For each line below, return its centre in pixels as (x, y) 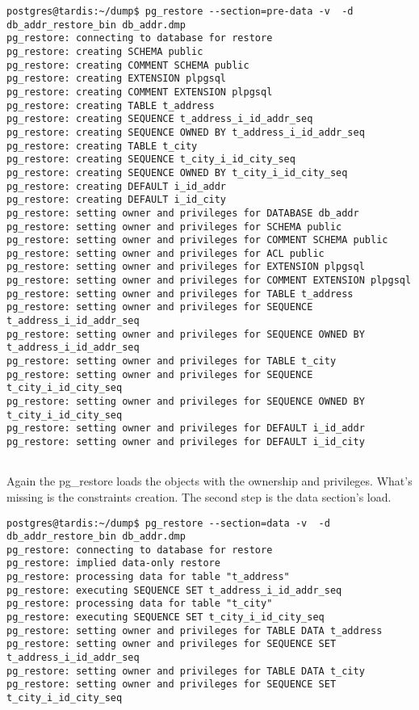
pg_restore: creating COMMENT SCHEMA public (128, 65)
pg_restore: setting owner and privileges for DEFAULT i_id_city (186, 442)
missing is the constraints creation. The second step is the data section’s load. (199, 496)
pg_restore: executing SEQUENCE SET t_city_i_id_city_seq (166, 618)
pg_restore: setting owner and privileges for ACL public (166, 253)
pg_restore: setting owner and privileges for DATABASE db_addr (183, 213)
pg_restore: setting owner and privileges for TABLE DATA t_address (195, 630)
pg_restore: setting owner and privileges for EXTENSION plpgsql (186, 267)
